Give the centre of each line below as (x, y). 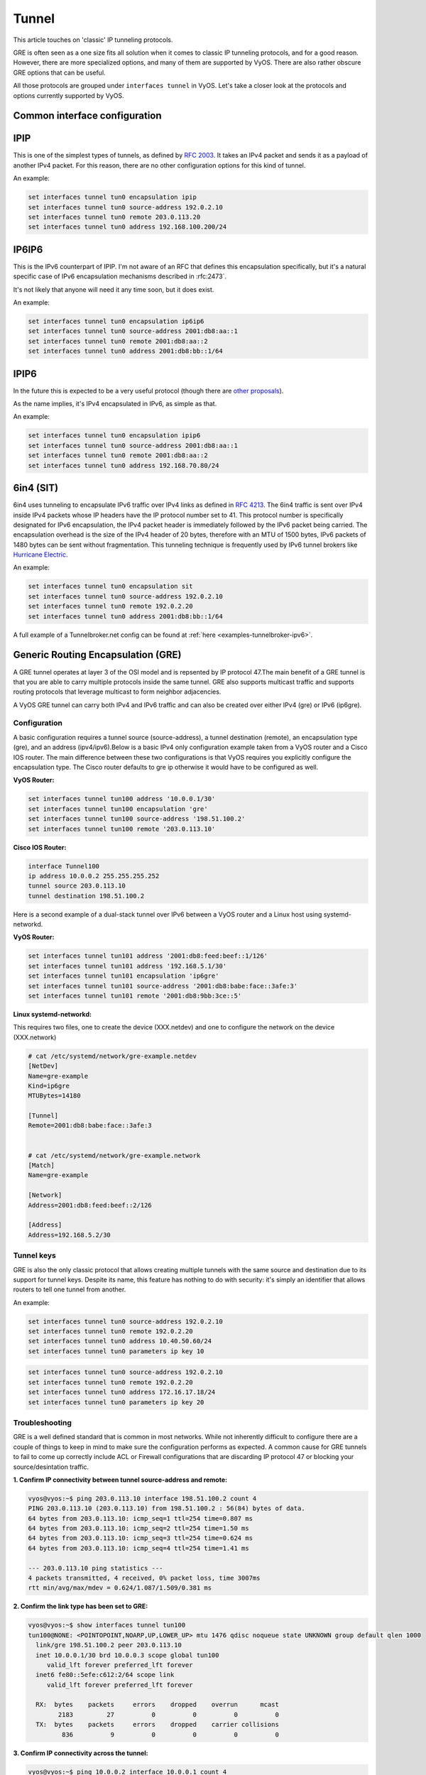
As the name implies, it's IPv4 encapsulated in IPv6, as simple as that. (115, 404)
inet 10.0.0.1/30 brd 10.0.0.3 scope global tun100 (127, 1655)
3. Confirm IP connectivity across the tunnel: (81, 1753)
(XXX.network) (35, 1037)
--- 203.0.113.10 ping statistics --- (95, 1568)
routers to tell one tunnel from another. (70, 1289)
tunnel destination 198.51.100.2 (86, 896)
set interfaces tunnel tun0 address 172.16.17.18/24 (122, 1392)
